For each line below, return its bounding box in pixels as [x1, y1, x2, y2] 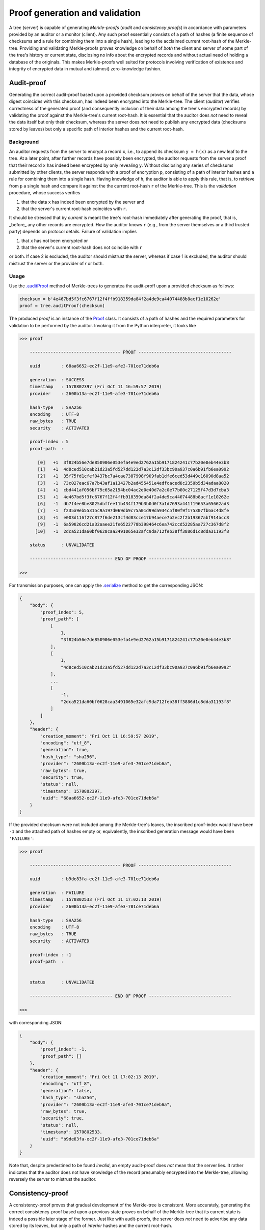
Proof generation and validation [9, 7, 141, 18]
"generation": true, [40, 747, 90, 753]
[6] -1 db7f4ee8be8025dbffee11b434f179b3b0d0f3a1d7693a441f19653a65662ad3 [37, 501, 229, 506]
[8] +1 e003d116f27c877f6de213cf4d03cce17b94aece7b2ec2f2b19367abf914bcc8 [37, 515, 229, 520]
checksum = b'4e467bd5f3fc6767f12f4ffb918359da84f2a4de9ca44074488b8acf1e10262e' [19, 296, 222, 302]
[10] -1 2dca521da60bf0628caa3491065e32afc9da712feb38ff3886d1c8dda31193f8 [35, 528, 229, 534]
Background [9, 138, 39, 145]
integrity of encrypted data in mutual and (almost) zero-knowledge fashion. [9, 65, 161, 71]
